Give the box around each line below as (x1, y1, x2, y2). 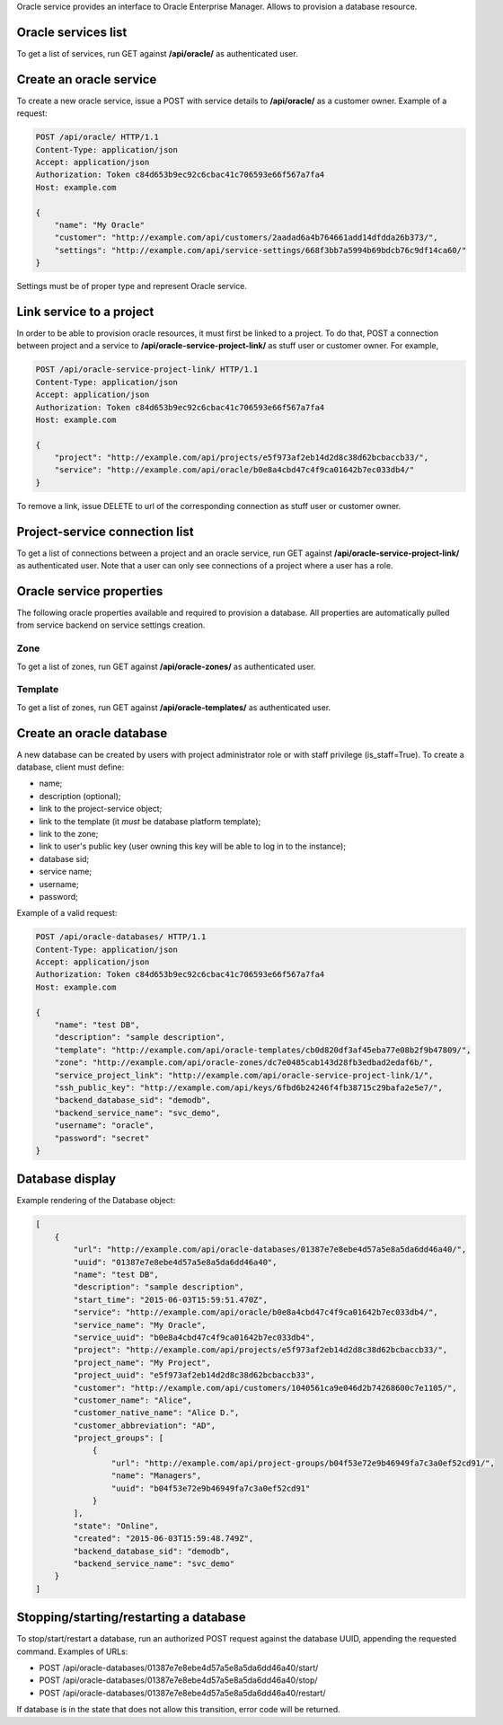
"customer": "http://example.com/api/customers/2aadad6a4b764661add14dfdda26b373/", (54, 233, 439, 242)
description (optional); (39, 790, 121, 801)
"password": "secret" (54, 1132, 150, 1143)
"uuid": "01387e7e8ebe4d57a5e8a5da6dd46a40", (73, 1257, 278, 1267)
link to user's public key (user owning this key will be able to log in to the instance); (39, 840, 346, 852)
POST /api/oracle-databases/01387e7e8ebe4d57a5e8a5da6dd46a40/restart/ (39, 1687, 326, 1698)
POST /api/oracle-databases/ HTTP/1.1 (35, 932, 207, 942)
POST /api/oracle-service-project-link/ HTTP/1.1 (35, 365, 259, 374)
